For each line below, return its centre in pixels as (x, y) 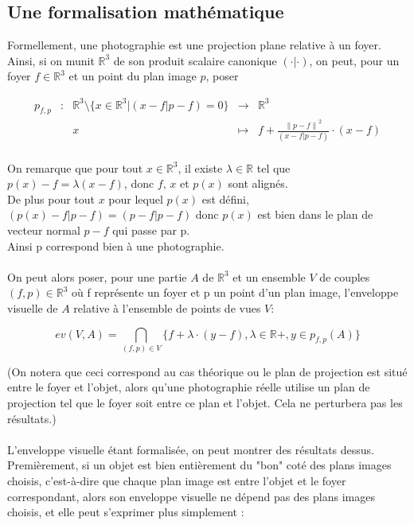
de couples (345, 276)
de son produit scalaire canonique (195, 60)
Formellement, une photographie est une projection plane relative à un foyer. (194, 45)
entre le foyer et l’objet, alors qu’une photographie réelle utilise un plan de (189, 387)
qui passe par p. (151, 229)
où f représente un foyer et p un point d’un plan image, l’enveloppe (235, 292)
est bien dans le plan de (315, 214)
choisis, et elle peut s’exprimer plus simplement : (126, 512)
